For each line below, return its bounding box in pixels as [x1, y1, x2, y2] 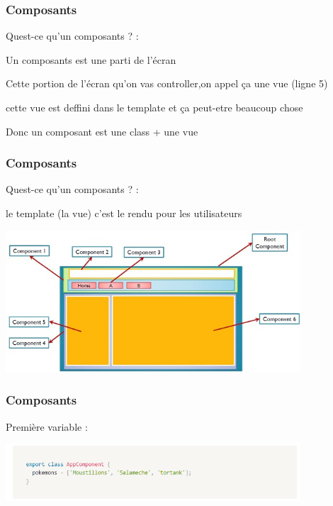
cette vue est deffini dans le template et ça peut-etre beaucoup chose [6, 100, 303, 114]
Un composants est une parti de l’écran [6, 52, 176, 67]
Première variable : [6, 419, 88, 434]
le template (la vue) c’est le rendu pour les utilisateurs [6, 206, 242, 220]
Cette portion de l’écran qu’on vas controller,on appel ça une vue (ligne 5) [6, 76, 328, 91]
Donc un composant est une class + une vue [6, 123, 198, 138]
